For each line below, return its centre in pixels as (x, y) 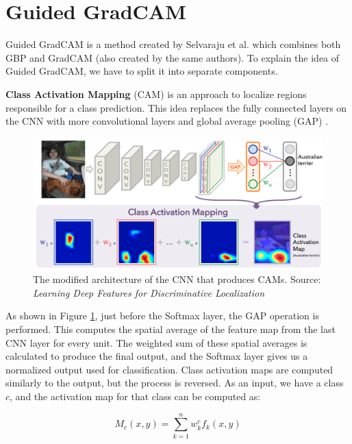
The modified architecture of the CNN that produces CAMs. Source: (177, 279)
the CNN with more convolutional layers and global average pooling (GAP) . (167, 121)
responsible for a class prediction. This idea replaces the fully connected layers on (176, 107)
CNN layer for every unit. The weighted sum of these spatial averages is (156, 342)
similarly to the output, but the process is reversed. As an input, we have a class (175, 383)
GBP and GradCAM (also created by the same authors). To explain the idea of (173, 57)
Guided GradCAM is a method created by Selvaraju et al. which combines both (173, 44)
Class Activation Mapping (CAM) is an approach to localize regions (156, 94)
